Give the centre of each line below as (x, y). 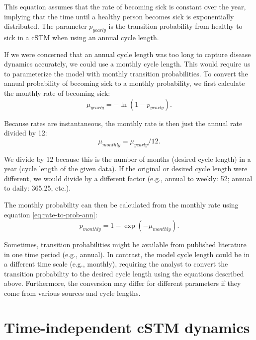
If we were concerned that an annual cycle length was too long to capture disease (128, 54)
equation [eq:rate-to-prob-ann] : (51, 214)
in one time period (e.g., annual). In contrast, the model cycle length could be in (127, 254)
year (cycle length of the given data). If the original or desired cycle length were (126, 169)
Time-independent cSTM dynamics (127, 327)
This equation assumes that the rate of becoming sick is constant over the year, (125, 6)
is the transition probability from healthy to (175, 26)
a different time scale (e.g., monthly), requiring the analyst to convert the (116, 264)
